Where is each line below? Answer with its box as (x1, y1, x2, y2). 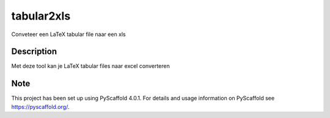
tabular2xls (11, 9, 71, 23)
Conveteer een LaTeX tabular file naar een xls (11, 31, 127, 38)
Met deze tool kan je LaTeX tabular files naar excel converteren (11, 62, 170, 70)
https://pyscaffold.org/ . (11, 103, 70, 110)
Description (11, 46, 57, 57)
